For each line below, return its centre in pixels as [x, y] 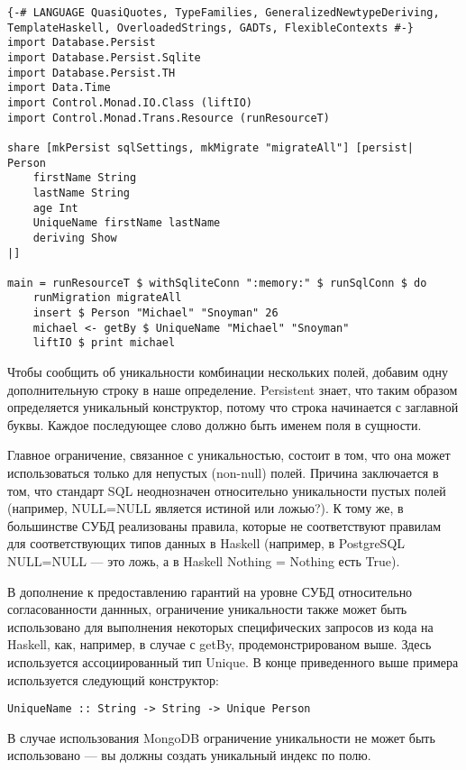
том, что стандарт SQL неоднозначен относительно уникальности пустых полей [227, 490]
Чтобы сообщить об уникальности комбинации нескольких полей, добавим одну [228, 372]
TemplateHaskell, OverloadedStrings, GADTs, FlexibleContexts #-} [211, 27]
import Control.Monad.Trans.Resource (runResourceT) [169, 118]
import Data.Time [59, 88]
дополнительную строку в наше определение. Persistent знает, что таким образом [233, 389]
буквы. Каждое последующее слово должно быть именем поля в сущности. [215, 424]
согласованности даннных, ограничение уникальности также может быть [207, 609]
